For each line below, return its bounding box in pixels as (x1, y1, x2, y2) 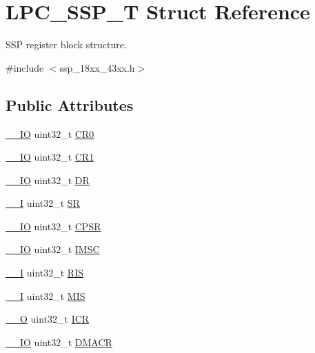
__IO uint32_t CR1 (6, 150, 94, 164)
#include (6, 60, 44, 74)
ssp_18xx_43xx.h (59, 60, 135, 74)
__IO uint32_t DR (6, 172, 90, 187)
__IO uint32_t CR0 (6, 126, 94, 141)
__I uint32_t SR (6, 196, 80, 210)
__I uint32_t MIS (6, 288, 85, 303)
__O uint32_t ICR (6, 312, 90, 326)
